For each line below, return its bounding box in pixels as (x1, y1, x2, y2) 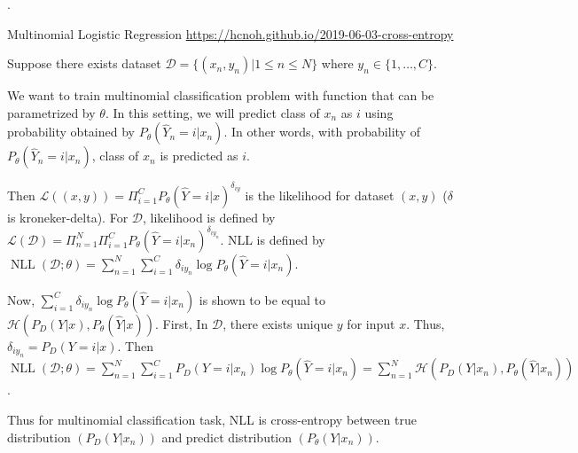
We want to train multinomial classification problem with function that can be (7, 86, 434, 105)
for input (347, 314, 395, 332)
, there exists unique (223, 314, 333, 332)
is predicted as (160, 146, 238, 165)
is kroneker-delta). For (7, 207, 129, 226)
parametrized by (7, 103, 96, 121)
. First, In (154, 314, 208, 332)
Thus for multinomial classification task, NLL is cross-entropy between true (7, 410, 417, 428)
